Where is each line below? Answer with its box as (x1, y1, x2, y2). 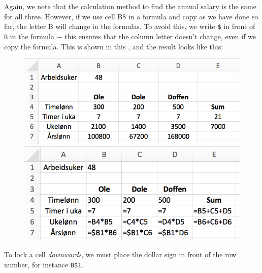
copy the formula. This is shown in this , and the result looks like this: (4, 41, 223, 51)
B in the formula (4, 31, 54, 41)
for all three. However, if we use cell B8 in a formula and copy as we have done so (4, 11, 258, 21)
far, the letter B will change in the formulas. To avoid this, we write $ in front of (4, 21, 255, 32)
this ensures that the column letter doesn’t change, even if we (64, 31, 256, 41)
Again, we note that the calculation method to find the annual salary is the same (4, 1, 256, 11)
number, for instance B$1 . (4, 259, 84, 269)
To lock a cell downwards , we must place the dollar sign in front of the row (4, 249, 237, 260)
